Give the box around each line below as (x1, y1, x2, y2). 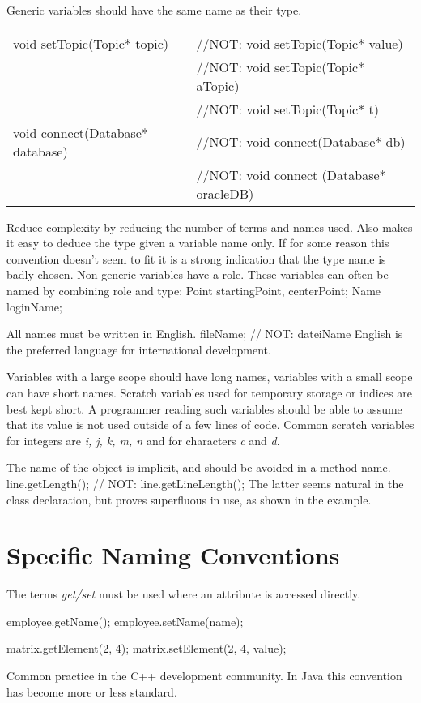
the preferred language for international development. (6, 341, 271, 358)
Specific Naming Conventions (6, 538, 340, 572)
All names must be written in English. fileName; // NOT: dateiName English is (6, 325, 403, 342)
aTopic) (196, 75, 240, 95)
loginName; (6, 298, 62, 315)
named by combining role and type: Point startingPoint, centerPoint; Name (6, 281, 381, 298)
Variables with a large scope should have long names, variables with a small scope (6, 368, 413, 385)
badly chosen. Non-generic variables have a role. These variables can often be (6, 266, 389, 283)
